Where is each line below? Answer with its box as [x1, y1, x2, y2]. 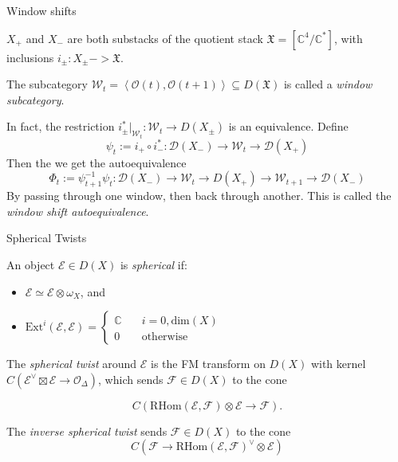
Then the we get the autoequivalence [6, 154, 187, 170]
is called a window [283, 76, 372, 92]
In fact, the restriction [6, 118, 115, 135]
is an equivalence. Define [228, 118, 349, 135]
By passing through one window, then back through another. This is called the [6, 187, 392, 204]
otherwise [141, 331, 188, 343]
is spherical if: [120, 256, 187, 272]
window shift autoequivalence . [6, 202, 149, 219]
